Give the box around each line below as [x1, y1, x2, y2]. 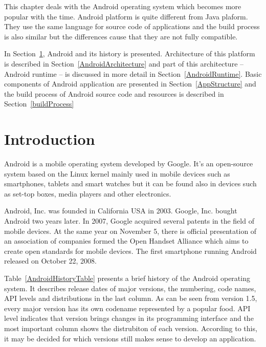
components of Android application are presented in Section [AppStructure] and [4, 78, 256, 89]
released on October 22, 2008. [4, 255, 97, 266]
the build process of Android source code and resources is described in [4, 88, 224, 99]
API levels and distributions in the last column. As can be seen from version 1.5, [4, 293, 257, 303]
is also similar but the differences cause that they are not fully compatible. [4, 31, 238, 41]
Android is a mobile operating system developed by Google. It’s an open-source [4, 158, 253, 169]
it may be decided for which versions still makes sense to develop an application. [4, 333, 256, 343]
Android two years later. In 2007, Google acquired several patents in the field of [4, 215, 254, 226]
